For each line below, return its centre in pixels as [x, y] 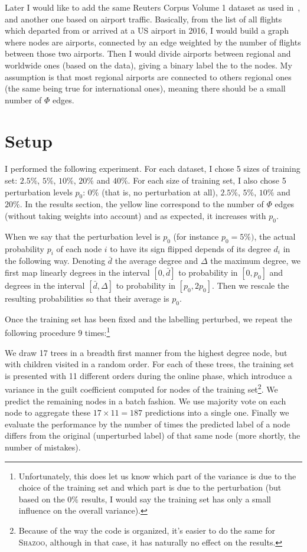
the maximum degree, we [256, 261]
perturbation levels [39, 192]
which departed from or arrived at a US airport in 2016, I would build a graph [147, 30]
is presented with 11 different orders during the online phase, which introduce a [148, 375]
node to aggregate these [48, 412]
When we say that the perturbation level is [83, 236]
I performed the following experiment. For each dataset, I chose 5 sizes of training [153, 169]
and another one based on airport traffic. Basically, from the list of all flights [143, 19]
